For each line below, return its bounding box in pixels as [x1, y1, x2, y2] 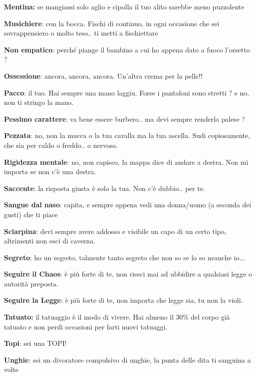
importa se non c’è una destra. [4, 166, 96, 177]
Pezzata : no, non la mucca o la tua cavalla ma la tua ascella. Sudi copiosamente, [4, 130, 251, 141]
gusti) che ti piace [4, 209, 58, 219]
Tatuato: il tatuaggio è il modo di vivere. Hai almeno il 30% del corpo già [4, 312, 230, 322]
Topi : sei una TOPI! [4, 338, 67, 348]
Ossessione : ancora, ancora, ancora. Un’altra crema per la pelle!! [4, 70, 203, 81]
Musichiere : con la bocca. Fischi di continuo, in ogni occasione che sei [4, 18, 219, 28]
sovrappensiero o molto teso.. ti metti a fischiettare [4, 28, 158, 38]
